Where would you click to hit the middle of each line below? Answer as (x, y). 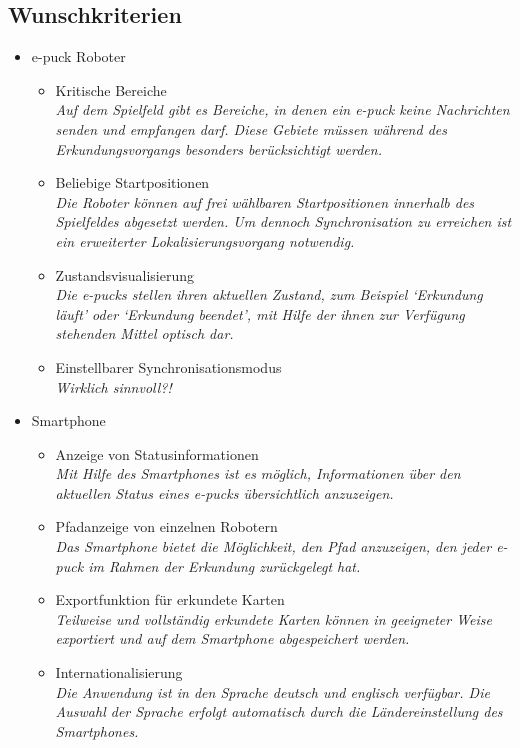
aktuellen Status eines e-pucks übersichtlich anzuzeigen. (224, 492)
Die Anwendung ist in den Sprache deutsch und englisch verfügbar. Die (272, 691)
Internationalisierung (119, 672)
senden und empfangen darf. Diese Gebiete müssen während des (251, 128)
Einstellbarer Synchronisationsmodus (168, 366)
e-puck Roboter (78, 56)
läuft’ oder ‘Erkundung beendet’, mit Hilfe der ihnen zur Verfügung (260, 313)
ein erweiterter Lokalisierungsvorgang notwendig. (205, 240)
